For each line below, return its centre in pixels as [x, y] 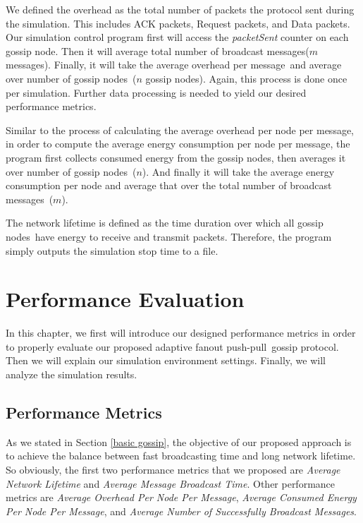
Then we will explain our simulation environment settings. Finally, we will [166, 360]
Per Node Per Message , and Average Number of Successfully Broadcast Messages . [181, 511]
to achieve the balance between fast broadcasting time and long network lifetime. [181, 456]
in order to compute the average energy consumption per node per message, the [178, 144]
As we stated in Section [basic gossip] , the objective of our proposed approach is [179, 441]
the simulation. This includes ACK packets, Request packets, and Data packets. [178, 23]
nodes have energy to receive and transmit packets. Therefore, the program [169, 236]
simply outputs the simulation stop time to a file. [112, 250]
